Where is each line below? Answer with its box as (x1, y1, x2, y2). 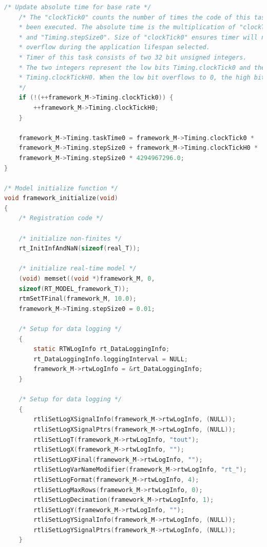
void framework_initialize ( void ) (4, 194, 118, 202)
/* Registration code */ (18, 214, 104, 222)
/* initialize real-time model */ (18, 265, 137, 272)
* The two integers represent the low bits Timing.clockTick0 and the (18, 64, 265, 71)
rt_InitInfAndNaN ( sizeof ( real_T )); (18, 245, 140, 252)
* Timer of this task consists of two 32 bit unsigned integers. (18, 53, 247, 61)
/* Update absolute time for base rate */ (4, 4, 151, 11)
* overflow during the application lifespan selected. (18, 44, 210, 51)
